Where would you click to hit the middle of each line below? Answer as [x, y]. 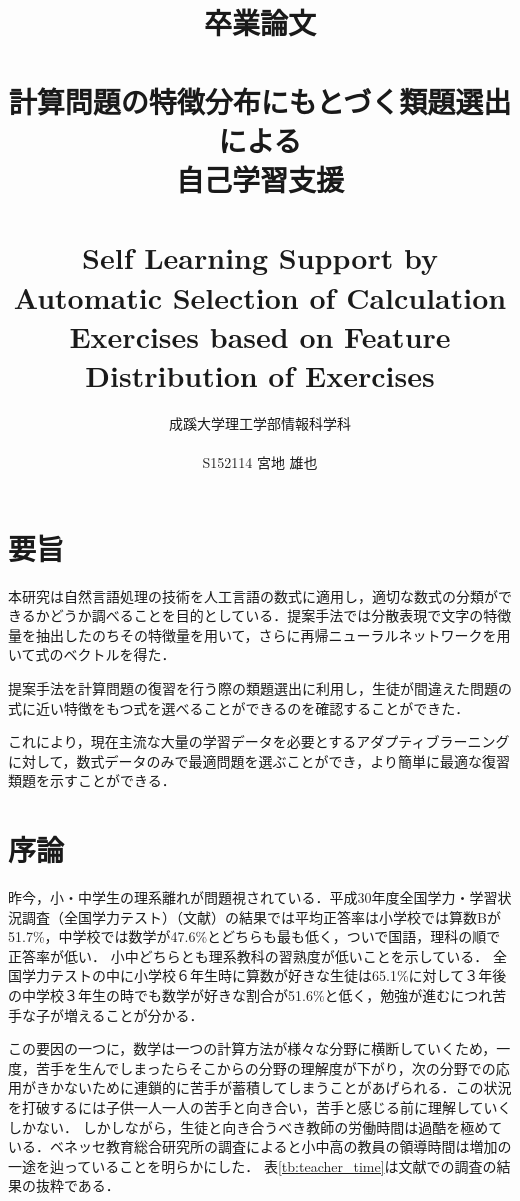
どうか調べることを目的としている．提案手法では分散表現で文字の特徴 [280, 615]
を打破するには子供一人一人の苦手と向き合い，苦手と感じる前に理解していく [260, 1106]
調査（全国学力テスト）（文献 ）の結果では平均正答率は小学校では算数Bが [261, 916]
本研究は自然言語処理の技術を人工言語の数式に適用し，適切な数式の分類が [253, 595]
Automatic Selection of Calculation [260, 296]
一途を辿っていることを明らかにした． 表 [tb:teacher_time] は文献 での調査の [252, 1165]
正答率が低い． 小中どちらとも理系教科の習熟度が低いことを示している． [248, 955]
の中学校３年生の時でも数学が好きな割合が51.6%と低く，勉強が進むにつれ [250, 994]
